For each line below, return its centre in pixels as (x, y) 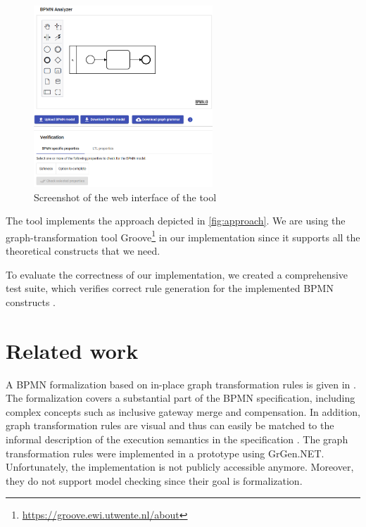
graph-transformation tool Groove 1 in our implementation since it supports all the (183, 236)
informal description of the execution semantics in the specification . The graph (177, 439)
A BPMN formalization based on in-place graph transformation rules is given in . (181, 384)
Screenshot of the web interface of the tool (125, 197)
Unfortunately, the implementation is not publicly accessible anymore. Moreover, (180, 467)
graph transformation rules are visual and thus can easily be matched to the (170, 425)
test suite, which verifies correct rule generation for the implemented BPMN (170, 288)
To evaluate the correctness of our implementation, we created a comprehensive (177, 274)
